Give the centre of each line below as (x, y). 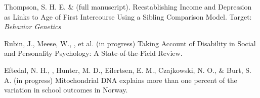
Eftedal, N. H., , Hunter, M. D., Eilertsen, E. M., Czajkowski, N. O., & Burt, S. (128, 70)
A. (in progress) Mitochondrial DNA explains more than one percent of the (121, 80)
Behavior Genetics (33, 26)
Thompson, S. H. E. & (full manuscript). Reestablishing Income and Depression (128, 7)
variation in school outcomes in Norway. (66, 90)
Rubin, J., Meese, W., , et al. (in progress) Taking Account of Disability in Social (130, 43)
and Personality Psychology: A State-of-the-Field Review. (93, 53)
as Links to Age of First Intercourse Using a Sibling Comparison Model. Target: (128, 16)
